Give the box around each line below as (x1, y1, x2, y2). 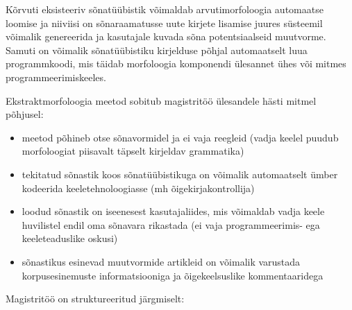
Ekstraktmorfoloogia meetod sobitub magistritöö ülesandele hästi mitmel (6, 93, 317, 107)
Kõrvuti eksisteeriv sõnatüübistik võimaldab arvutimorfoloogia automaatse (6, 2, 324, 16)
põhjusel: (6, 107, 44, 121)
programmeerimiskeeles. (6, 69, 106, 84)
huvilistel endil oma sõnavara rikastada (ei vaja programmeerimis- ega (22, 217, 320, 232)
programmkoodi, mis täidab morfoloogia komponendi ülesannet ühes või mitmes (6, 56, 346, 71)
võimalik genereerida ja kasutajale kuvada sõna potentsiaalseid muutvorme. (6, 29, 326, 44)
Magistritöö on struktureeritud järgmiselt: (6, 291, 185, 306)
